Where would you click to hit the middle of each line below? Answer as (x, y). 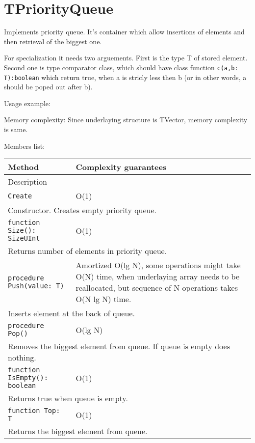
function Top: (34, 411)
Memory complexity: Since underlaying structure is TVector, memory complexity (126, 120)
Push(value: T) (36, 286)
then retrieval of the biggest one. (53, 41)
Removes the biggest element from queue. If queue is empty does (119, 346)
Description (27, 182)
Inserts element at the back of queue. (71, 313)
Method (24, 167)
